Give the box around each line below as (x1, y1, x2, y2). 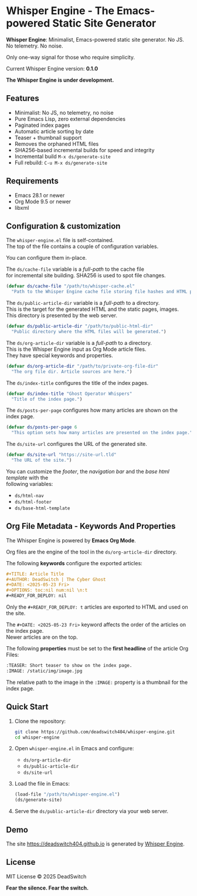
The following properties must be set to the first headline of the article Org (6, 645, 189, 652)
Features (6, 93, 39, 103)
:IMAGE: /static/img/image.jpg (6, 668, 83, 674)
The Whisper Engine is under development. (6, 76, 114, 83)
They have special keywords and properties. (6, 351, 113, 359)
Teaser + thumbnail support (14, 134, 82, 141)
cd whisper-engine (14, 734, 60, 740)
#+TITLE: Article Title (6, 571, 64, 577)
